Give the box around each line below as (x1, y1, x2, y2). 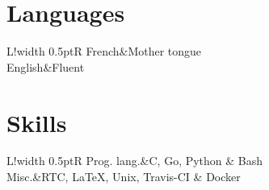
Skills (6, 105, 67, 138)
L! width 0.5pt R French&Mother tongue (6, 43, 202, 60)
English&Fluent (6, 58, 85, 75)
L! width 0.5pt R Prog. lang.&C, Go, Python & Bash (6, 152, 263, 169)
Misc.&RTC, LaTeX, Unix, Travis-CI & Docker (6, 168, 241, 185)
